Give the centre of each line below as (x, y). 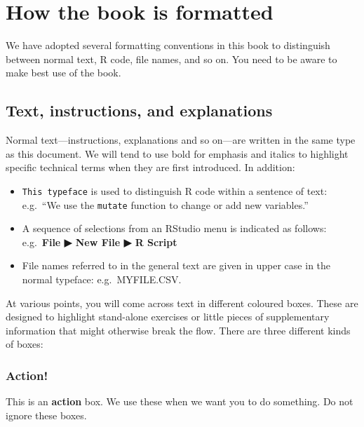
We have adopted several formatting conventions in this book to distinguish (168, 45)
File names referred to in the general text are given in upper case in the (176, 265)
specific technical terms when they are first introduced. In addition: (150, 167)
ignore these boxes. (46, 415)
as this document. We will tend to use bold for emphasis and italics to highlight (177, 153)
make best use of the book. (63, 73)
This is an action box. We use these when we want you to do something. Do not (180, 401)
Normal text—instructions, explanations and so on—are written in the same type (181, 140)
